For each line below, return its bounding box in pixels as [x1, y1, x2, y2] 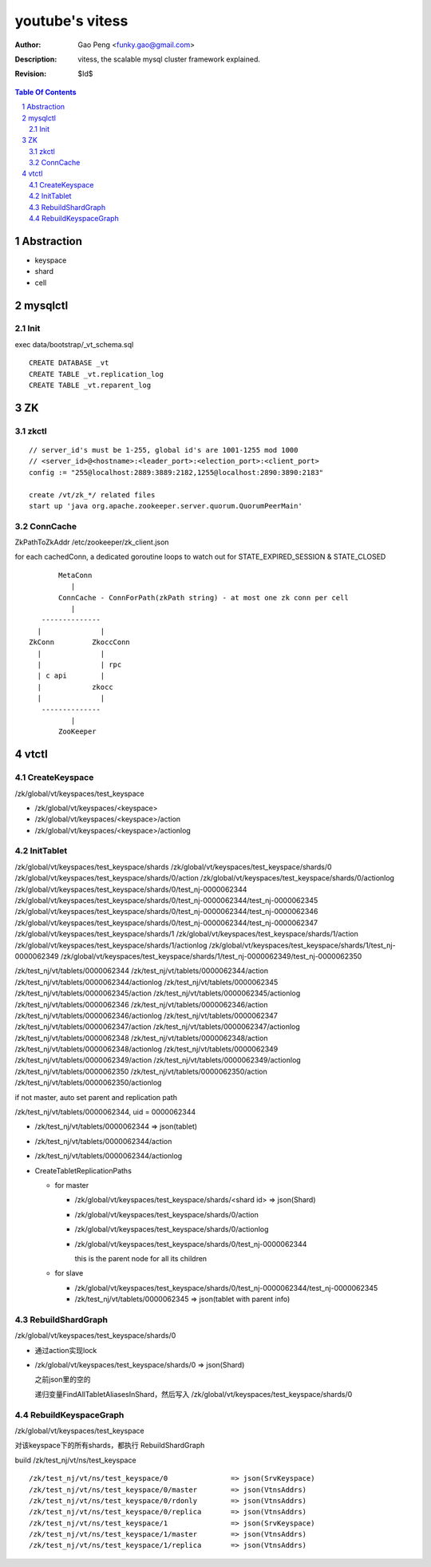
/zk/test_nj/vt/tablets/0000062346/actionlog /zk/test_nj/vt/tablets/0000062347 [14, 1011, 279, 1020]
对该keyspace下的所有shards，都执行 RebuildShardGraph [14, 1441, 205, 1450]
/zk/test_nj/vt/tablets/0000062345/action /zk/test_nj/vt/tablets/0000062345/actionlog [14, 988, 301, 998]
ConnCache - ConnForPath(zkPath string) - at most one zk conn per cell [58, 593, 349, 602]
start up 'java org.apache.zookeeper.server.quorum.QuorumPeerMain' [29, 501, 302, 510]
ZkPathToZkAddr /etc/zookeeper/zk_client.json [14, 537, 169, 547]
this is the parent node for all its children [74, 1253, 208, 1263]
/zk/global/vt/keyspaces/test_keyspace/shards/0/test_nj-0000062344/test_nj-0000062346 [14, 907, 318, 916]
